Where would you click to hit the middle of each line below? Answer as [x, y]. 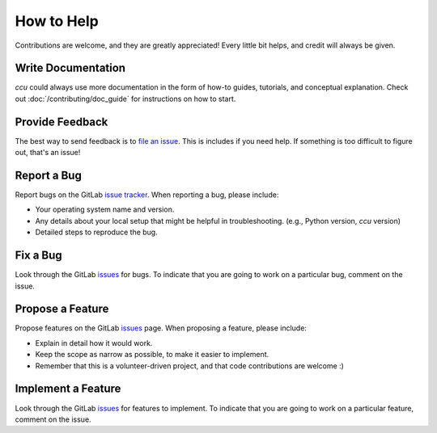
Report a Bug [49, 175]
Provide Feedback [62, 122]
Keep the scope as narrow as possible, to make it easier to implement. [152, 355]
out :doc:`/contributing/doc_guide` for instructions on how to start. [125, 99]
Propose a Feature [62, 309]
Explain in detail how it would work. [94, 343]
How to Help [57, 21]
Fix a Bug [38, 256]
